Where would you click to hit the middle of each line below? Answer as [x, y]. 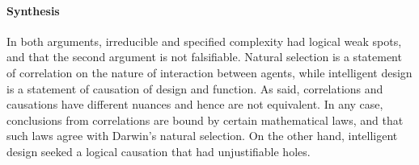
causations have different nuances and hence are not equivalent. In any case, [195, 104]
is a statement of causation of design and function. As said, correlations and [195, 88]
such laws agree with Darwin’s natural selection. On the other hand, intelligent [202, 136]
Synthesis [33, 10]
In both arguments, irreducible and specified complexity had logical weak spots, [204, 41]
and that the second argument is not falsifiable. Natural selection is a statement [204, 57]
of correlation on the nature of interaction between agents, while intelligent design [209, 72]
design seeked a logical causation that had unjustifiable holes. [159, 151]
